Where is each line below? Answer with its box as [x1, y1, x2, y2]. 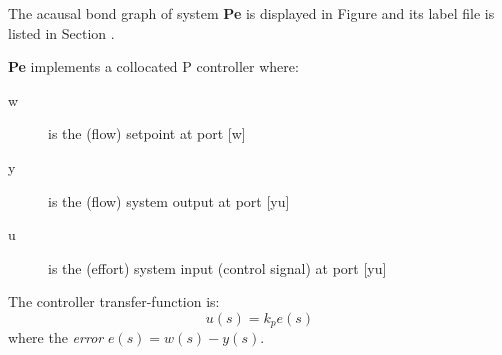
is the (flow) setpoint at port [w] [48, 123, 246, 144]
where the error [8, 327, 104, 348]
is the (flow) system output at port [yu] [48, 190, 290, 211]
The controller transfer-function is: [8, 291, 220, 312]
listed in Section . [8, 22, 115, 43]
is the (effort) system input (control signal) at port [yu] [48, 257, 387, 278]
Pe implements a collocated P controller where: [8, 56, 299, 77]
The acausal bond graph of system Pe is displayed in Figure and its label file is [8, 3, 495, 23]
